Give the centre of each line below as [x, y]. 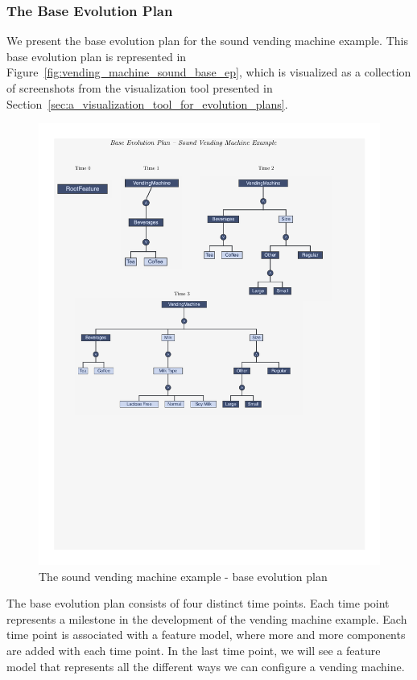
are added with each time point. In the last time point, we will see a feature [194, 651]
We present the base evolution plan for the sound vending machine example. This [207, 41]
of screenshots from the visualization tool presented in [140, 88]
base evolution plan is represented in [97, 56]
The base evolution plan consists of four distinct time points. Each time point [198, 603]
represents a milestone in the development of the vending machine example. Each [207, 618]
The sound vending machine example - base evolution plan [183, 576]
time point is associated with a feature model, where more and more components [206, 635]
